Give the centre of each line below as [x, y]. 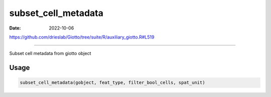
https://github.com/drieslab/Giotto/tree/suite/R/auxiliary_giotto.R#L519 [82, 37]
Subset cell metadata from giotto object [50, 53]
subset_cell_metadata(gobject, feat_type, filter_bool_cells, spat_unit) [112, 83]
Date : [15, 28]
